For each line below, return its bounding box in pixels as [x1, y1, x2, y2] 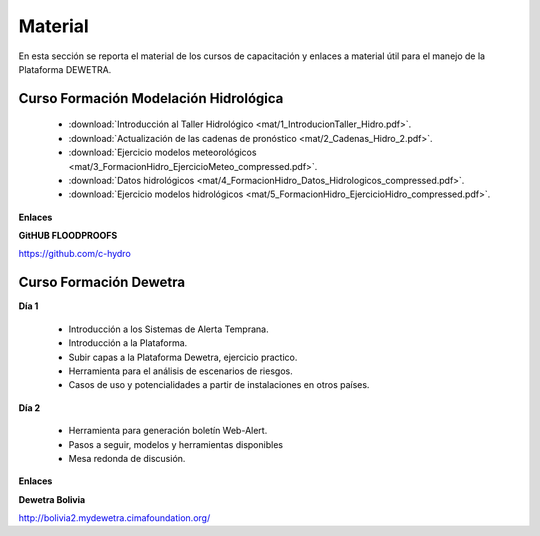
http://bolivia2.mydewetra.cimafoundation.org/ [18, 512, 211, 524]
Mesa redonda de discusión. [68, 452, 186, 464]
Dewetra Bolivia [18, 493, 86, 505]
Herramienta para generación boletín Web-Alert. [68, 425, 268, 437]
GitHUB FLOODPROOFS [18, 230, 118, 242]
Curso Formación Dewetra [18, 274, 186, 291]
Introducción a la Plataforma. [68, 337, 188, 349]
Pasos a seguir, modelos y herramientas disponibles [68, 438, 284, 450]
